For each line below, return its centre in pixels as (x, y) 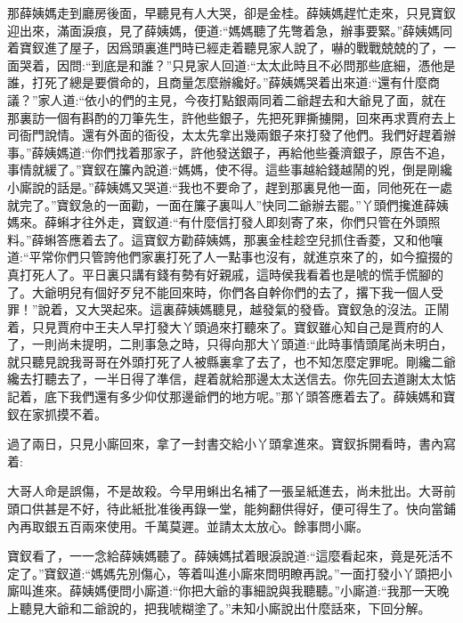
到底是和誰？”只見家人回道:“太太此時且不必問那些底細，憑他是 (273, 65)
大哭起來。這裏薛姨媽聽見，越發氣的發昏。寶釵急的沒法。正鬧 (268, 309)
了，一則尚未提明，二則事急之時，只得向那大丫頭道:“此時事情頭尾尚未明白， (230, 344)
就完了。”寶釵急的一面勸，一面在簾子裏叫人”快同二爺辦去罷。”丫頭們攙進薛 (222, 204)
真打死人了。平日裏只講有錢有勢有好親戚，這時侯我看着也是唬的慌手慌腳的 (225, 274)
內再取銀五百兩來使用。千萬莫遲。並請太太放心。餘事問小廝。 (188, 526)
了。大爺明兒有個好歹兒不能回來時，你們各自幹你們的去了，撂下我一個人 (219, 291)
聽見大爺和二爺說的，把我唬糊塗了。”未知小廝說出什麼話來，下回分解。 (225, 608)
